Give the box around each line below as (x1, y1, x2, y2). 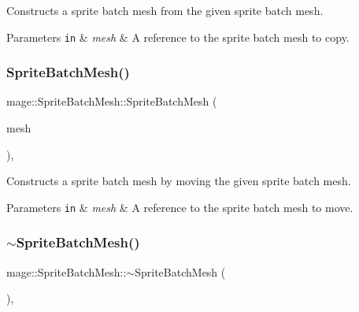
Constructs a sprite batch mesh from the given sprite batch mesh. (6, 2, 324, 18)
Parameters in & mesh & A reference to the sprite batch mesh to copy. (6, 28, 350, 45)
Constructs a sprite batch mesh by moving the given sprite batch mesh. (6, 173, 351, 189)
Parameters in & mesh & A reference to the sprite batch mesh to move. (6, 199, 353, 215)
